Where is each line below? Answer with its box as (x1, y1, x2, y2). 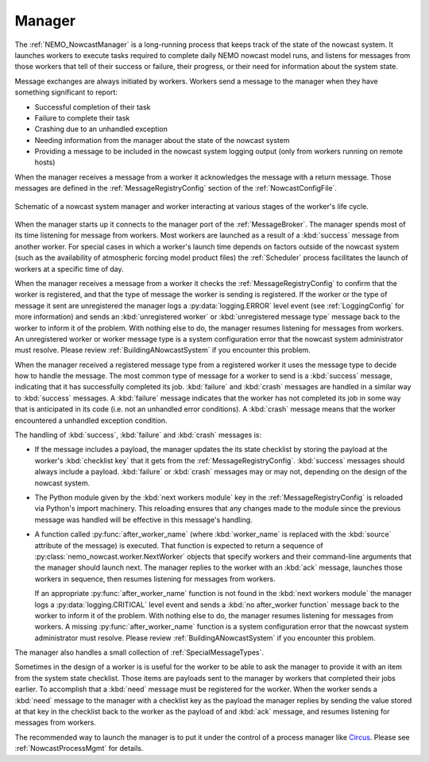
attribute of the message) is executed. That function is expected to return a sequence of (34, 540, 323, 550)
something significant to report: (14, 87, 118, 97)
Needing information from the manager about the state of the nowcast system (34, 135, 290, 145)
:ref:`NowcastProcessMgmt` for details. (14, 744, 144, 753)
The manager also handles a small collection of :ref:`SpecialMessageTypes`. (14, 648, 265, 657)
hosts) (34, 157, 56, 167)
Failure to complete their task (34, 113, 130, 122)
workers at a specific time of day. (14, 264, 124, 273)
